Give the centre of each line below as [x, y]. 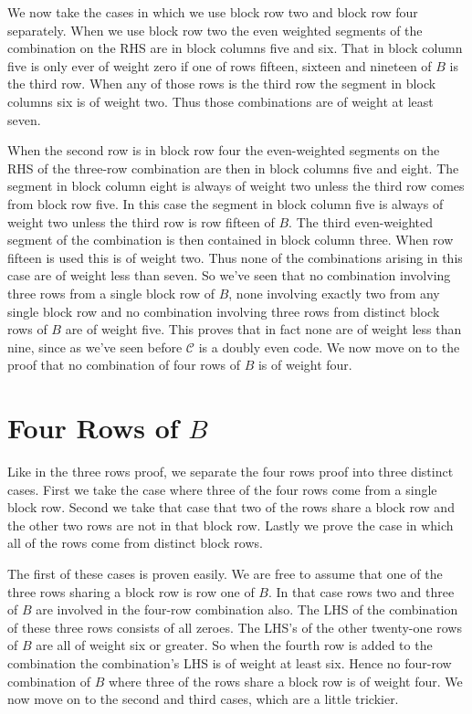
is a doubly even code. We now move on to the [329, 346]
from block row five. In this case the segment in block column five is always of [226, 203]
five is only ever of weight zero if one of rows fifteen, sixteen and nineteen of [220, 65]
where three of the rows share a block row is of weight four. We [285, 681]
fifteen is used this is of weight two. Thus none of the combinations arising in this [235, 257]
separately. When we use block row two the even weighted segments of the [215, 30]
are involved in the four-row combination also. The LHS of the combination [247, 609]
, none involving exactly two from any [334, 293]
